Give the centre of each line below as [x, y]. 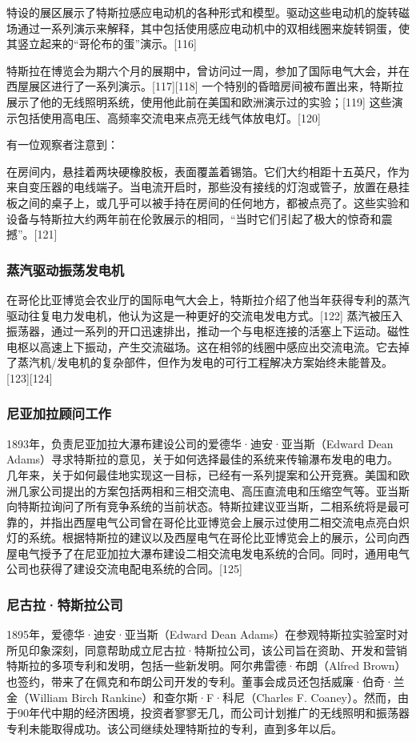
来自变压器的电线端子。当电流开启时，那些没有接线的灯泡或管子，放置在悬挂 [208, 187]
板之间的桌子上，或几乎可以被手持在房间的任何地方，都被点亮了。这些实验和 [208, 202]
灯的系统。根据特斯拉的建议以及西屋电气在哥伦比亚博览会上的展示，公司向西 [208, 537]
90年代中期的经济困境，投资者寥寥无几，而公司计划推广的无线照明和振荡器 [213, 713]
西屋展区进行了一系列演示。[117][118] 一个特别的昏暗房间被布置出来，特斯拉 [205, 86]
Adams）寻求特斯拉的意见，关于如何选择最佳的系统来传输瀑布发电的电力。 [203, 459]
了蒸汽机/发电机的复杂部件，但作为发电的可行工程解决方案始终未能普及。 [200, 362]
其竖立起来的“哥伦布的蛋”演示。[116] [102, 44]
